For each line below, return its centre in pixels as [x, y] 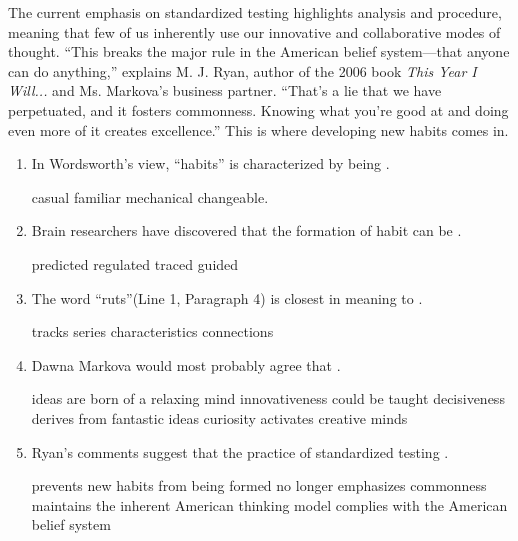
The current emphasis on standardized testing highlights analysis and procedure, [255, 12]
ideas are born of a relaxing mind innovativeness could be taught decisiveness [268, 398]
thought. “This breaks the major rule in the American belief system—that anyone [259, 51]
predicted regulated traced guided [135, 263]
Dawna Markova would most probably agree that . [186, 364]
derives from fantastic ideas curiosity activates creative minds [219, 417]
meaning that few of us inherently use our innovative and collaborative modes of [254, 31]
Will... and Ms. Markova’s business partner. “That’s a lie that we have [225, 90]
